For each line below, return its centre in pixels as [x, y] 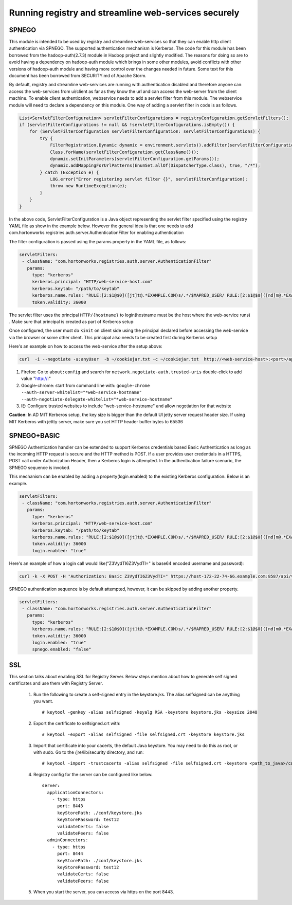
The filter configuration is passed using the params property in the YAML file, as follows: [98, 241]
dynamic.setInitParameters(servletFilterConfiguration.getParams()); [135, 159]
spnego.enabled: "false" [62, 649]
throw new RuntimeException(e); [89, 186]
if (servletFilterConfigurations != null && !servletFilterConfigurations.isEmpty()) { [127, 125]
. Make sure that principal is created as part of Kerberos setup [71, 322]
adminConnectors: [68, 840]
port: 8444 [70, 854]
